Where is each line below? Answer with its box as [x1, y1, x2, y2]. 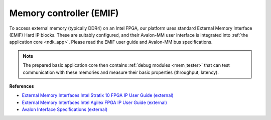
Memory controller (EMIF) [9, 8, 119, 19]
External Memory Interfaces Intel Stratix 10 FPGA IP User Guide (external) [22, 92, 174, 98]
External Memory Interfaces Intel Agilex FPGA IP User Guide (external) [22, 99, 168, 105]
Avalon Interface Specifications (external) [22, 106, 108, 112]
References [9, 83, 34, 89]
